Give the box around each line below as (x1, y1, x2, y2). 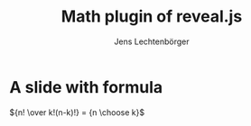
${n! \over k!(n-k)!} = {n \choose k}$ (9, 106, 145, 118)
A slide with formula (9, 76, 163, 97)
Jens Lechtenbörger (114, 36, 190, 47)
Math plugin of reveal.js (60, 6, 243, 27)
